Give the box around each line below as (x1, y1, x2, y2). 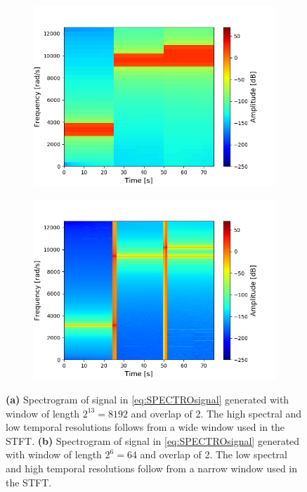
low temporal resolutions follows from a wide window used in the (6, 420, 285, 434)
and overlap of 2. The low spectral (140, 447, 287, 462)
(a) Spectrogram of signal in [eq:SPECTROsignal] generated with (6, 392, 289, 407)
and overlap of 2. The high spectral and (131, 406, 302, 420)
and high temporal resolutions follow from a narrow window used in (6, 461, 298, 475)
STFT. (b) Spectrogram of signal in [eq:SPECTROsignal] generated (6, 433, 300, 448)
